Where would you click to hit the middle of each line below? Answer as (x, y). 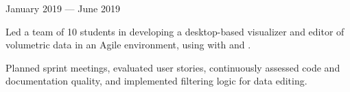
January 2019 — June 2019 (63, 8)
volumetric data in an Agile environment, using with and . (128, 45)
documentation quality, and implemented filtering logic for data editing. (156, 81)
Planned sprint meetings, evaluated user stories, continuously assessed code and (173, 67)
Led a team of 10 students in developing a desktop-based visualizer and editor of (175, 31)
